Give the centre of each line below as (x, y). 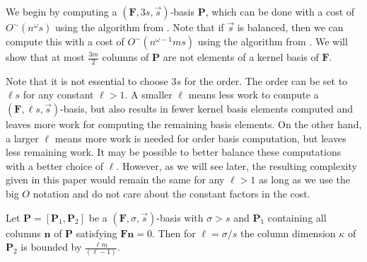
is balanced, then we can (290, 27)
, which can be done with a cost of (280, 11)
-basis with (180, 217)
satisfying (97, 233)
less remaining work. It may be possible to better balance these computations (174, 152)
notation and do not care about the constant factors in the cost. (171, 193)
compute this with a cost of (65, 41)
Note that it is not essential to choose (87, 80)
